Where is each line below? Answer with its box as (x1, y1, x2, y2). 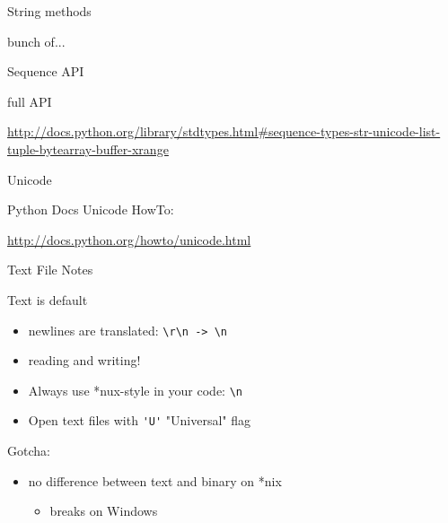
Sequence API (7, 62, 84, 81)
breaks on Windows (49, 501, 158, 520)
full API (7, 92, 52, 110)
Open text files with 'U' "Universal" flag (28, 411, 251, 430)
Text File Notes (7, 260, 93, 279)
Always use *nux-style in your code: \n (28, 380, 242, 399)
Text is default (7, 290, 88, 309)
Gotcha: (7, 441, 50, 460)
